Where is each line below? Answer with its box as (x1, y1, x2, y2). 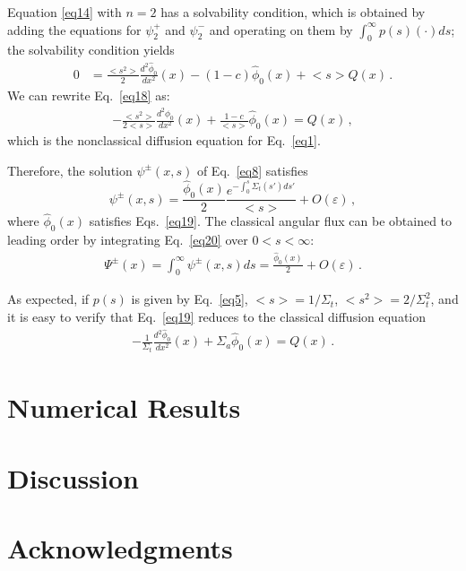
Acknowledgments (7, 529, 233, 566)
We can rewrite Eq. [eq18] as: (7, 85, 170, 104)
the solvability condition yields (7, 40, 175, 59)
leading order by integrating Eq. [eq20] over (7, 230, 248, 249)
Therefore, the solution (7, 160, 133, 179)
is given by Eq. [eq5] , (131, 290, 248, 308)
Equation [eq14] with (7, 3, 122, 21)
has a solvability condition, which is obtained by (160, 3, 426, 21)
